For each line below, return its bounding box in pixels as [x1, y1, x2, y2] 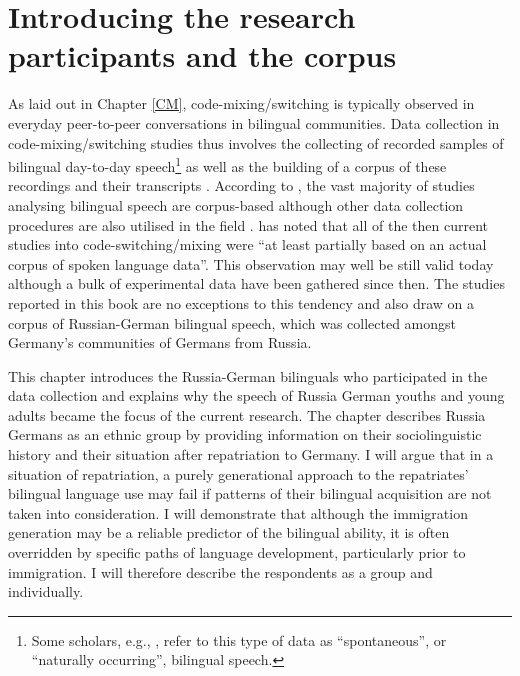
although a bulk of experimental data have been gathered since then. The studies [8, 273, 505, 294]
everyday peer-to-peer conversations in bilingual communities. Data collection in [8, 112, 500, 133]
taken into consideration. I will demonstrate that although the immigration [8, 502, 468, 523]
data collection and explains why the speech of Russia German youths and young [8, 385, 505, 406]
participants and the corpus [8, 35, 397, 76]
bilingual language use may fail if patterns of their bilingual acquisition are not [8, 483, 492, 504]
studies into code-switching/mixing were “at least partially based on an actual [8, 234, 487, 255]
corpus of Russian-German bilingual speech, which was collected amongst [8, 312, 457, 333]
